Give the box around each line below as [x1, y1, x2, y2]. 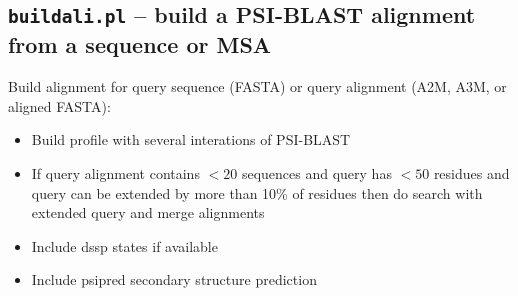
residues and [433, 162, 510, 183]
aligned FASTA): [8, 95, 111, 116]
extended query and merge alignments [31, 202, 265, 223]
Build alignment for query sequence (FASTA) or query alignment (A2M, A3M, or [8, 76, 507, 97]
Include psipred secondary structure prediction [31, 269, 317, 290]
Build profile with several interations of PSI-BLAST [31, 129, 351, 150]
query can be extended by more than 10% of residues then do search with [31, 182, 483, 203]
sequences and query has [241, 162, 392, 183]
